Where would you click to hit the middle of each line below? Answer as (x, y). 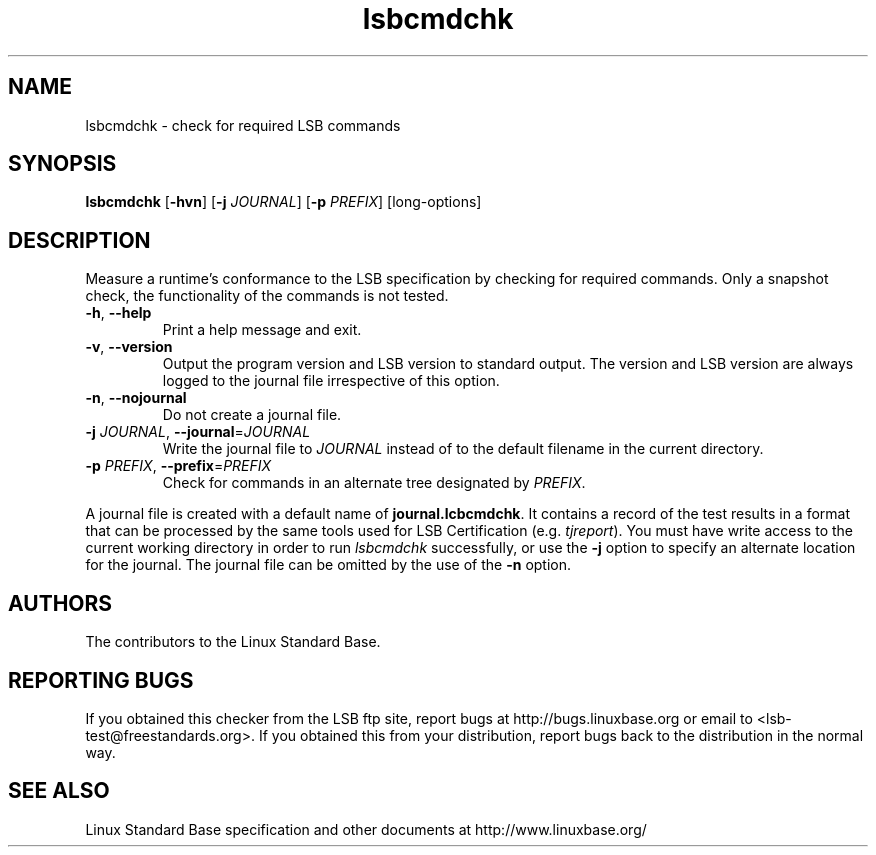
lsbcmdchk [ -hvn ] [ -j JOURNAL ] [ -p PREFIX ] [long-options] (283, 202)
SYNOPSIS (62, 164)
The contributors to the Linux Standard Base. (233, 642)
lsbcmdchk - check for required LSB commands (243, 125)
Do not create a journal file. (252, 415)
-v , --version (129, 347)
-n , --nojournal (136, 398)
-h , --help (118, 313)
